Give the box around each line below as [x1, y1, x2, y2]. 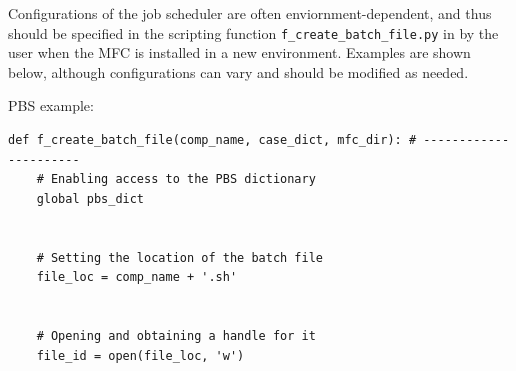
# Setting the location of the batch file [36, 250, 323, 265]
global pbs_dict [36, 191, 145, 206]
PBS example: [8, 95, 94, 116]
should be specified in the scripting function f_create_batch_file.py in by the [8, 22, 499, 43]
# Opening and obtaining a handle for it [36, 328, 316, 343]
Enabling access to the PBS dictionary [50, 172, 316, 187]
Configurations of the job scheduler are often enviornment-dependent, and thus [8, 3, 492, 23]
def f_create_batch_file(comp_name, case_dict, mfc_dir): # [8, 133, 417, 148]
